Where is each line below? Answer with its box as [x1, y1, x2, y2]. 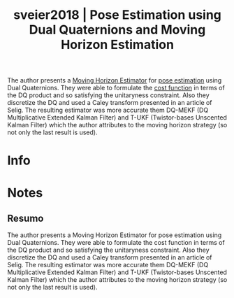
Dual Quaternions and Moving [29, 22, 206, 38]
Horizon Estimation [60, 37, 175, 52]
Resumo [7, 212, 44, 224]
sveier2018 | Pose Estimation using [13, 7, 222, 23]
